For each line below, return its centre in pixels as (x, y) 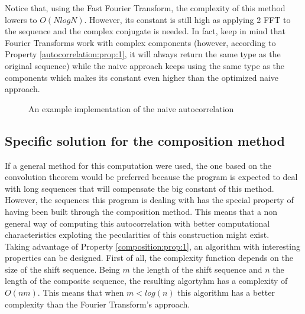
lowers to (21, 19)
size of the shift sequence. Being (62, 269)
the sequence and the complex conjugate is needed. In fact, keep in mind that (145, 31)
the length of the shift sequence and (197, 269)
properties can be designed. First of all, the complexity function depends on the (149, 258)
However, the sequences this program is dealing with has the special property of (149, 200)
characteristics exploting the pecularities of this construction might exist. (137, 235)
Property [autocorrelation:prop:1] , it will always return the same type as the (143, 54)
